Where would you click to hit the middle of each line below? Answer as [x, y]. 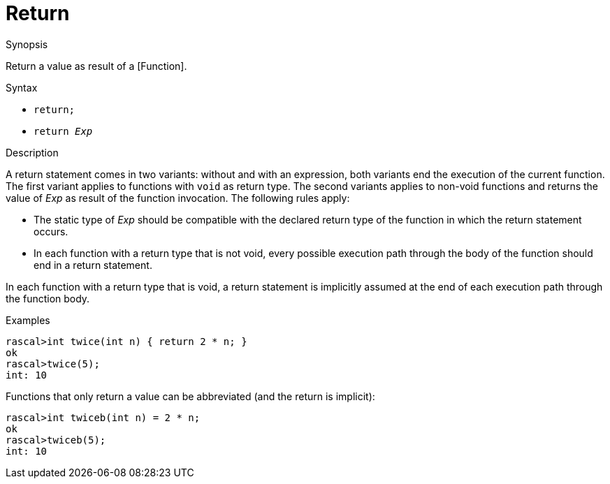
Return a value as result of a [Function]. [96, 66]
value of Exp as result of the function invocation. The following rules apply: [178, 198]
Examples [28, 320]
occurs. [51, 231]
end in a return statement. [93, 265]
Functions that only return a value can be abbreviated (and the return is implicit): [190, 396]
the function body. [48, 298]
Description [32, 152]
